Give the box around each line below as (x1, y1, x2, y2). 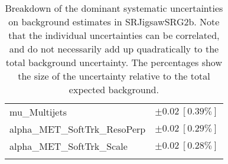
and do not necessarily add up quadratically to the (9, 42, 219, 55)
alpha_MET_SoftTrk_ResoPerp (9, 122, 146, 136)
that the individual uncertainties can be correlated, (8, 28, 220, 42)
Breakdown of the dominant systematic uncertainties (5, 1, 223, 15)
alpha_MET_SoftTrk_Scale (9, 139, 128, 153)
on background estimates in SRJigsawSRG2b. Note (8, 15, 220, 28)
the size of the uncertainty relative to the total (18, 69, 210, 83)
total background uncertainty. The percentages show (5, 55, 222, 69)
